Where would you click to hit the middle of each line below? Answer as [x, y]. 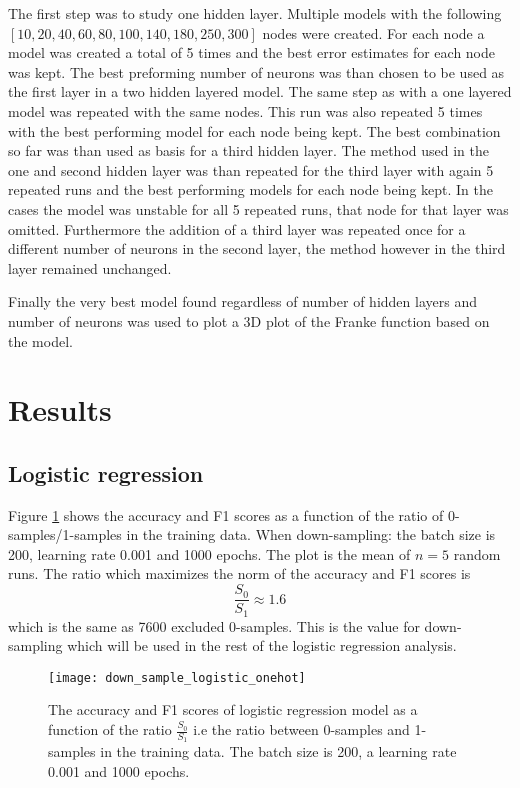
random [477, 553]
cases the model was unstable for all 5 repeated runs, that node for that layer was [258, 208]
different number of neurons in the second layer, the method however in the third [257, 248]
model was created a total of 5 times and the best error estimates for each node [252, 52]
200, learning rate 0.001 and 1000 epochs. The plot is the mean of [209, 553]
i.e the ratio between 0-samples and [301, 729]
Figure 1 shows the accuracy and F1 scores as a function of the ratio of [226, 514]
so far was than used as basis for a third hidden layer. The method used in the [248, 150]
